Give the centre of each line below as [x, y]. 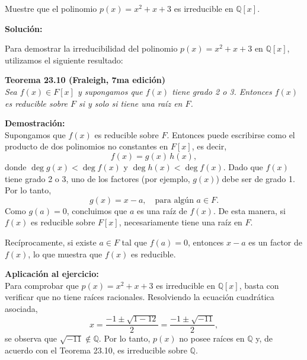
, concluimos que [97, 210]
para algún [174, 200]
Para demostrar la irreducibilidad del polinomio [91, 48]
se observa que [31, 338]
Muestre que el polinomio [51, 8]
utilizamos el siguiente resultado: [64, 60]
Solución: [24, 28]
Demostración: [35, 123]
